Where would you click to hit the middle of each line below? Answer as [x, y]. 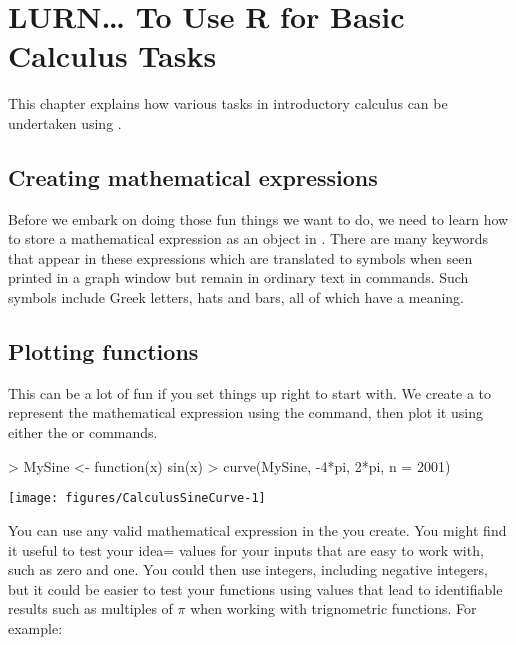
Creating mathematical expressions [193, 176]
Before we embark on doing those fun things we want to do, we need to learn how [258, 218]
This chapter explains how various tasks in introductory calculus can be [228, 103]
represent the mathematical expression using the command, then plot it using [245, 412]
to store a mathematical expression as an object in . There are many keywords [248, 238]
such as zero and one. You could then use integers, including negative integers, [248, 569]
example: [35, 627]
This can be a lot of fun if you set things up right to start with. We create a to [250, 392]
